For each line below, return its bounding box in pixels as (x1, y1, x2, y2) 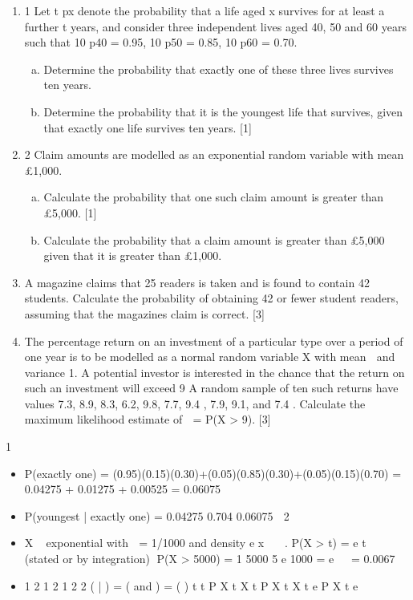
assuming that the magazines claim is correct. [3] (24, 305, 265, 322)
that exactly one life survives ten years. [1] (43, 119, 252, 136)
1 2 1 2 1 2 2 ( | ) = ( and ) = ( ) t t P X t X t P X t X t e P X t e (24, 577, 358, 594)
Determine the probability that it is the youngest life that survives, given (43, 103, 403, 120)
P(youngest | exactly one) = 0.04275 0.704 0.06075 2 (24, 507, 290, 524)
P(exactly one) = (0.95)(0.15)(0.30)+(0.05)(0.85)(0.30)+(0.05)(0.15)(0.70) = (24, 464, 402, 481)
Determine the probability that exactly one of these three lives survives (43, 60, 394, 77)
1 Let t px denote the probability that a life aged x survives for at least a (24, 2, 385, 18)
